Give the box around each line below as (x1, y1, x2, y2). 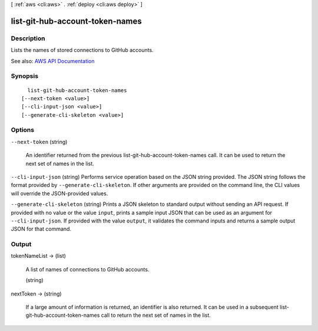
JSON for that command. (11, 225, 72, 232)
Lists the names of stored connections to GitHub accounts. (11, 47, 154, 54)
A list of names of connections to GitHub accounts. (25, 266, 150, 273)
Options (11, 126, 35, 134)
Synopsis (11, 72, 38, 80)
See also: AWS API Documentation (11, 57, 95, 64)
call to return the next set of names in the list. (101, 312, 211, 319)
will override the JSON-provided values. (11, 189, 108, 197)
